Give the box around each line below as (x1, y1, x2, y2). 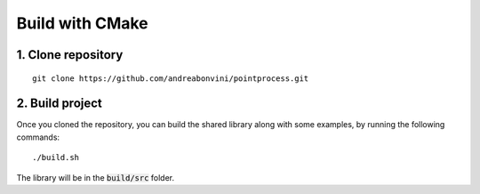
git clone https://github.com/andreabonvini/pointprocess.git (32, 73, 309, 84)
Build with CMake (16, 13, 148, 33)
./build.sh (32, 152, 80, 163)
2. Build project (16, 96, 102, 111)
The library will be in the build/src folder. (16, 172, 175, 182)
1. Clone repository (16, 47, 124, 62)
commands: (16, 132, 60, 142)
